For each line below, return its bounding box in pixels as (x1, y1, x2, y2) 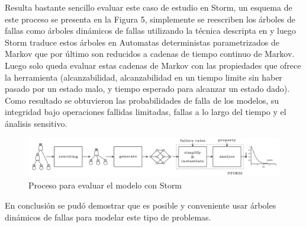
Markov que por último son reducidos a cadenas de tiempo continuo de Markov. (5, 47, 295, 60)
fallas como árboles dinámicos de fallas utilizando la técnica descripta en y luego (5, 24, 297, 37)
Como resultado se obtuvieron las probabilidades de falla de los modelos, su (5, 94, 279, 106)
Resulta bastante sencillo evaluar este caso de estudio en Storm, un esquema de (5, 1, 292, 13)
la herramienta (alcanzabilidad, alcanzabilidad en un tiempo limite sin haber (5, 71, 282, 83)
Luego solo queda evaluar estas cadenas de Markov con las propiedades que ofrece (5, 59, 301, 71)
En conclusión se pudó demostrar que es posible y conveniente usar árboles (5, 199, 276, 211)
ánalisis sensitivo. (5, 117, 67, 129)
